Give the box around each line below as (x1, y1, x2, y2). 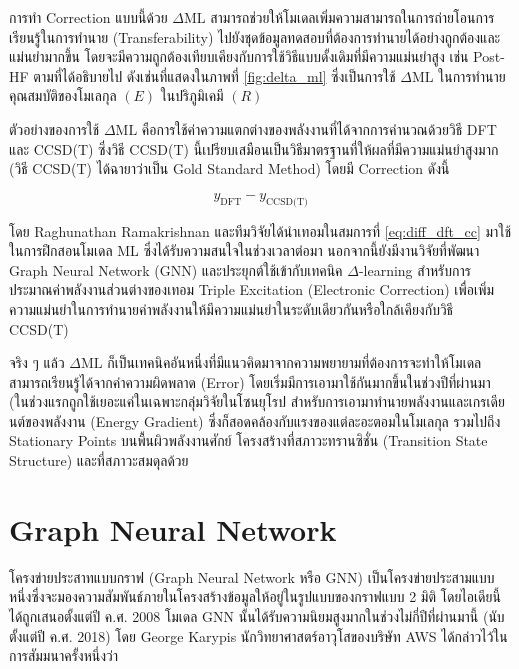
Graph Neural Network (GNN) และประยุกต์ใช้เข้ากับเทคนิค (9, 259, 343, 280)
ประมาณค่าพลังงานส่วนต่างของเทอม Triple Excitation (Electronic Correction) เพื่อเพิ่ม (9, 279, 495, 300)
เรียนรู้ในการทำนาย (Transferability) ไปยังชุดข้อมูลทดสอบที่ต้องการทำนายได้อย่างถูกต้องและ (9, 26, 501, 47)
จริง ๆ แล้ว (9, 352, 65, 373)
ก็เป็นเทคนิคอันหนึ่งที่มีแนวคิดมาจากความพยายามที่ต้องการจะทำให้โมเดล (107, 352, 482, 373)
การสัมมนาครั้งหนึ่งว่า (9, 645, 119, 666)
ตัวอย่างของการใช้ (9, 118, 100, 139)
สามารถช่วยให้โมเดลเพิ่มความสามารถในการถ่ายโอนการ (210, 7, 495, 27)
